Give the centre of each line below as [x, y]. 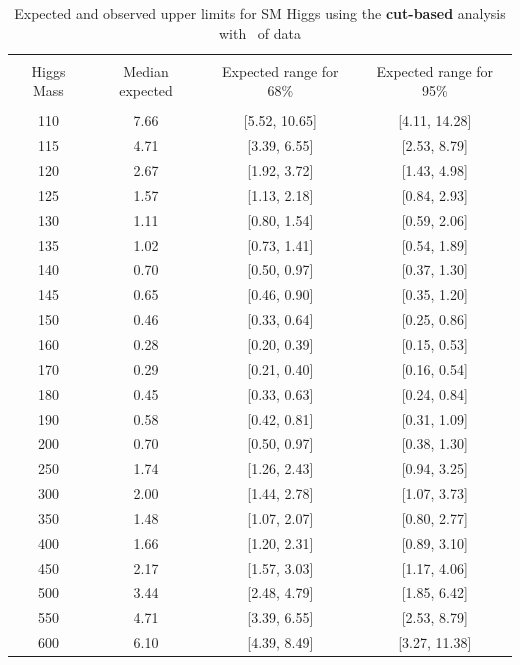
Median [146, 70]
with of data [260, 32]
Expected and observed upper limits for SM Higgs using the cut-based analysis [260, 13]
